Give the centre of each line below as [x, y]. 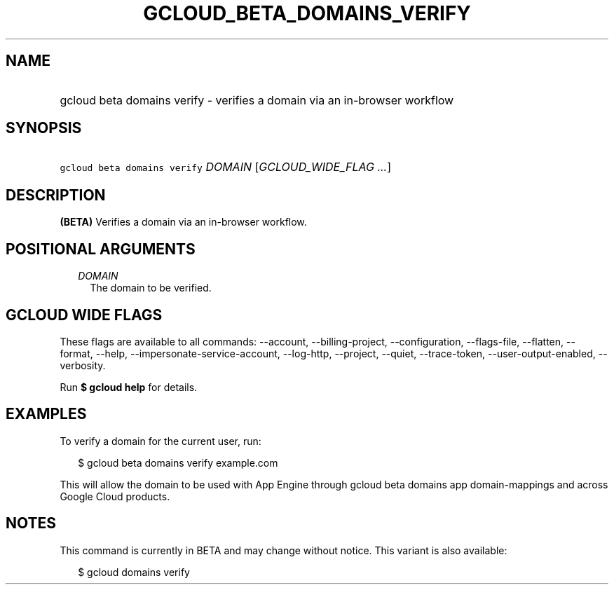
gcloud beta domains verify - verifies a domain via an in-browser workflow [257, 100]
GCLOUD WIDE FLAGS [84, 315]
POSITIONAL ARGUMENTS [101, 249]
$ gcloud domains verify [134, 572]
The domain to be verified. [151, 288]
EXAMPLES [46, 414]
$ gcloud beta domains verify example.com [178, 462]
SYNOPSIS [44, 128]
